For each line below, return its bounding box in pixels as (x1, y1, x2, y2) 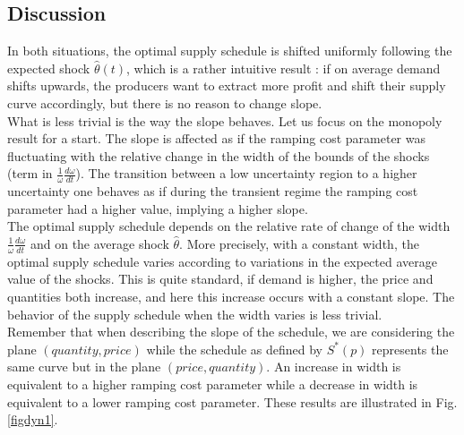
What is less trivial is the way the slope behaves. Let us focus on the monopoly (7, 111, 443, 130)
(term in (7, 164, 53, 183)
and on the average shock (30, 234, 169, 252)
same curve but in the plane (7, 357, 161, 376)
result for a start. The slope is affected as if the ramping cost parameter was (7, 129, 425, 148)
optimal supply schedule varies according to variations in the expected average (7, 252, 437, 270)
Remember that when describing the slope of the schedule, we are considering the (7, 322, 455, 341)
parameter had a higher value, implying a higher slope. (7, 199, 308, 217)
